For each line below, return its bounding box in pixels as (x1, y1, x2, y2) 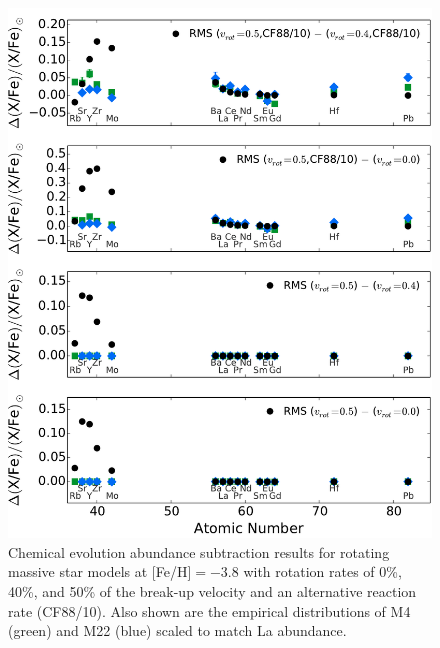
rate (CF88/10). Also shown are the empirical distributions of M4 (8, 600, 411, 621)
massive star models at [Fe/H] (8, 561, 192, 582)
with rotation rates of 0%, (243, 561, 402, 582)
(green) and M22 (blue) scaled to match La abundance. (8, 620, 347, 641)
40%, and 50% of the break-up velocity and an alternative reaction (8, 580, 417, 601)
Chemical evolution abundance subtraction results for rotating (8, 541, 390, 562)
